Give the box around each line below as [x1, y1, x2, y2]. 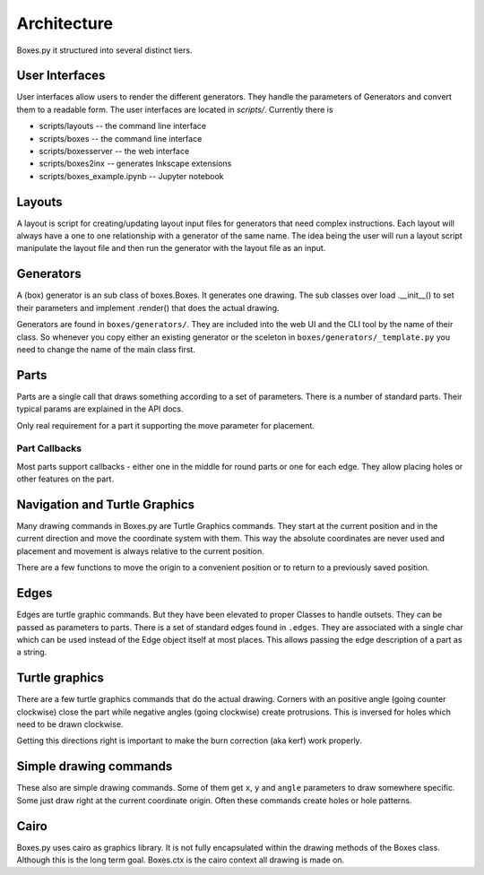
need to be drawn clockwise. [16, 719, 124, 730]
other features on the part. [16, 473, 115, 484]
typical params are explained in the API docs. [16, 403, 184, 414]
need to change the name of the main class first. [16, 343, 196, 354]
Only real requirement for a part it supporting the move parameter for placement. [16, 420, 315, 430]
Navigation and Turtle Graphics [16, 497, 195, 512]
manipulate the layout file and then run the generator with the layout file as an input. [16, 243, 326, 254]
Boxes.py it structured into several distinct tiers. [16, 45, 193, 56]
